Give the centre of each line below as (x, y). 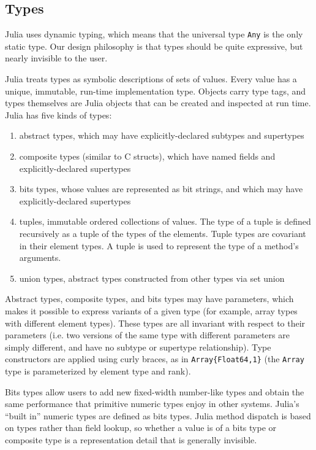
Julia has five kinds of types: (58, 114)
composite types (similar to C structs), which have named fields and (147, 156)
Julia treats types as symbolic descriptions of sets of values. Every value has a (151, 79)
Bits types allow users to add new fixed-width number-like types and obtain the (155, 391)
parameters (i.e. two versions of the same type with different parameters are (147, 335)
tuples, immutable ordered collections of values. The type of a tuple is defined (165, 221)
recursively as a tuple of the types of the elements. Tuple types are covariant (163, 233)
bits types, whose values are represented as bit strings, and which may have (161, 189)
